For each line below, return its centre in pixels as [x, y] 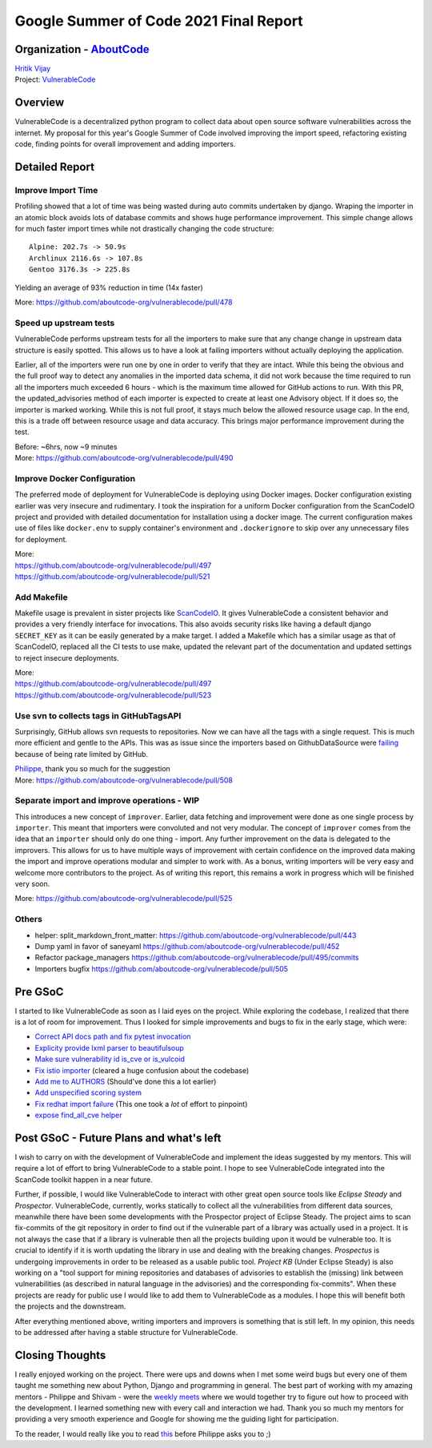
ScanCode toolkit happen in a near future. [84, 1179]
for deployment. [41, 539]
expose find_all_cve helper [79, 1115]
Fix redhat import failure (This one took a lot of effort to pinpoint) [141, 1104]
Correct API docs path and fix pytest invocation [113, 1036]
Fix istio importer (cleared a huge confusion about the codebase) [142, 1070]
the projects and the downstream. [70, 1306]
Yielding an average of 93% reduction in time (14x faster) [109, 288]
